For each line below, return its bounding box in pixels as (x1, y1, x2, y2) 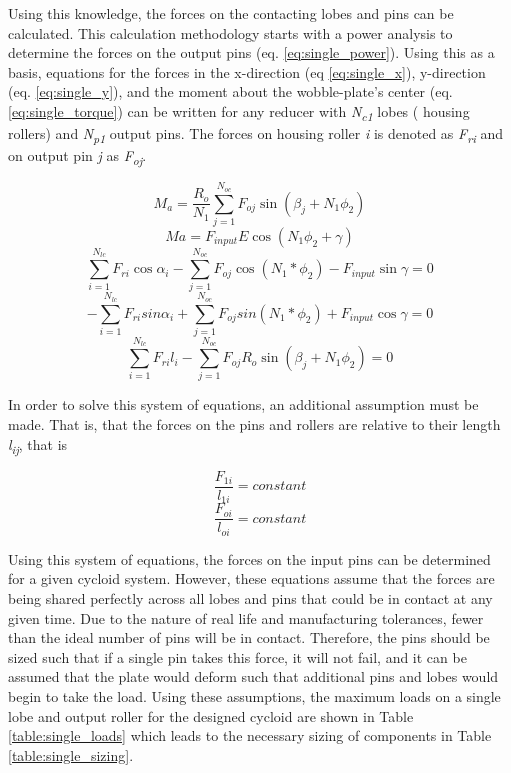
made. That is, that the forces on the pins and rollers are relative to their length (8, 414, 501, 435)
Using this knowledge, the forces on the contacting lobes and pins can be (8, 3, 454, 23)
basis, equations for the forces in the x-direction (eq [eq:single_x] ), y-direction (8, 61, 486, 82)
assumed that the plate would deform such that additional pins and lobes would (8, 666, 499, 687)
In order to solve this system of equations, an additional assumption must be (8, 394, 479, 415)
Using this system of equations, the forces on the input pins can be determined (8, 548, 491, 569)
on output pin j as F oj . (8, 145, 147, 169)
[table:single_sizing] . (8, 744, 134, 765)
